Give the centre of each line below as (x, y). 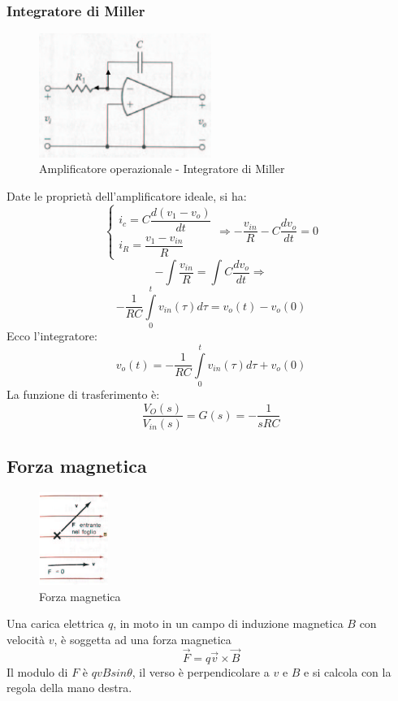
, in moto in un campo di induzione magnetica (228, 623)
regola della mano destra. (69, 688)
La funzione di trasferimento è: (83, 394)
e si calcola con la (348, 671)
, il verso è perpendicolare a (201, 671)
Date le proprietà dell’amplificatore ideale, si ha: (127, 195)
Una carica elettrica (56, 623)
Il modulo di (37, 671)
